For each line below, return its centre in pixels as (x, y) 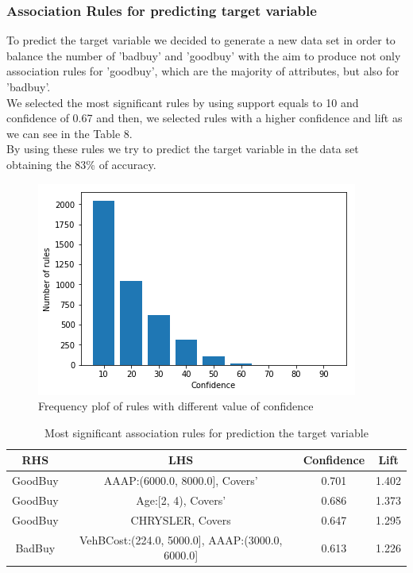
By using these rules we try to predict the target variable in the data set (183, 149)
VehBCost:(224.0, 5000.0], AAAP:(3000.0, (181, 539)
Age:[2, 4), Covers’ (181, 500)
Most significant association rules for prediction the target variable (206, 432)
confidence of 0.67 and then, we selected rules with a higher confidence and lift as (205, 118)
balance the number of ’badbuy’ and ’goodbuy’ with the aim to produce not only (204, 55)
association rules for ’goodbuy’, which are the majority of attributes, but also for (203, 71)
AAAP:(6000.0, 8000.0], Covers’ (181, 481)
